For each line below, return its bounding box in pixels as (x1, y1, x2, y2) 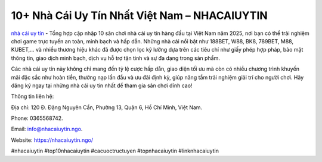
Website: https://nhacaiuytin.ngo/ (11, 136, 94, 144)
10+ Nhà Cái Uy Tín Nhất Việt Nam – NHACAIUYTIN (11, 9, 268, 22)
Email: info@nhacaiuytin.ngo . (11, 125, 83, 133)
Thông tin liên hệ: (11, 93, 54, 100)
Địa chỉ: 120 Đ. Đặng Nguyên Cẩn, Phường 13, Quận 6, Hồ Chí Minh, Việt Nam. (11, 104, 203, 111)
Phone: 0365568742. (11, 115, 63, 122)
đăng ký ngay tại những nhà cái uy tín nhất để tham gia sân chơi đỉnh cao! (11, 82, 193, 89)
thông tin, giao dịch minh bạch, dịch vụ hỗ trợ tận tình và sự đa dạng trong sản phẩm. (11, 54, 220, 62)
